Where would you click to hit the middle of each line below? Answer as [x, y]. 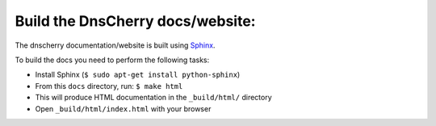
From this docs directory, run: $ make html [109, 86]
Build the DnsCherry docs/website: [135, 21]
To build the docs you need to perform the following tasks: [112, 60]
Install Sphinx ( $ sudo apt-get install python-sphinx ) [138, 75]
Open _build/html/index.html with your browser [123, 108]
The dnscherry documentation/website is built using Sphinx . [115, 45]
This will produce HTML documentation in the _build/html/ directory [153, 98]
